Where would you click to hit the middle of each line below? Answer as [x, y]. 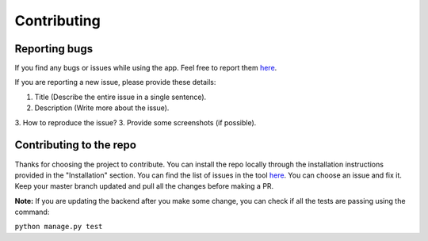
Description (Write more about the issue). [102, 108]
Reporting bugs [54, 49]
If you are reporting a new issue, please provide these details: [115, 82]
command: [32, 212]
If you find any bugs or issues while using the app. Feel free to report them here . [146, 68]
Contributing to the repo [75, 145]
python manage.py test [59, 227]
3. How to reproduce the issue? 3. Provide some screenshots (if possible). [136, 122]
